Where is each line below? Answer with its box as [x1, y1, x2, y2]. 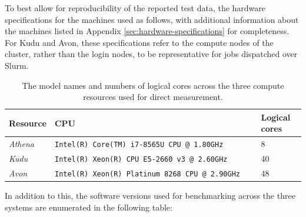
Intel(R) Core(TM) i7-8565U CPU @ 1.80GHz [54, 141, 224, 149]
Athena [9, 138, 34, 150]
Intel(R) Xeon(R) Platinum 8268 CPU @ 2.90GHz [54, 170, 240, 178]
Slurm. [5, 59, 29, 71]
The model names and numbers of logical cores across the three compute [22, 79, 284, 91]
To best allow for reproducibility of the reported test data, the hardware [5, 2, 266, 14]
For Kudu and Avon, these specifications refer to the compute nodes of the [5, 36, 274, 48]
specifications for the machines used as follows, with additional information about [5, 13, 299, 25]
